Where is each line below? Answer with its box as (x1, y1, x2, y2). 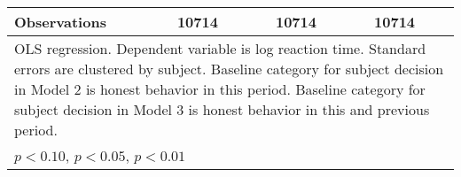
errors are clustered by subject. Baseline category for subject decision (14, 58, 444, 79)
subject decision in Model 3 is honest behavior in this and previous (14, 99, 430, 119)
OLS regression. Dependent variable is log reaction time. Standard (14, 38, 426, 58)
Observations (14, 12, 106, 32)
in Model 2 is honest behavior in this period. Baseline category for (14, 79, 426, 99)
